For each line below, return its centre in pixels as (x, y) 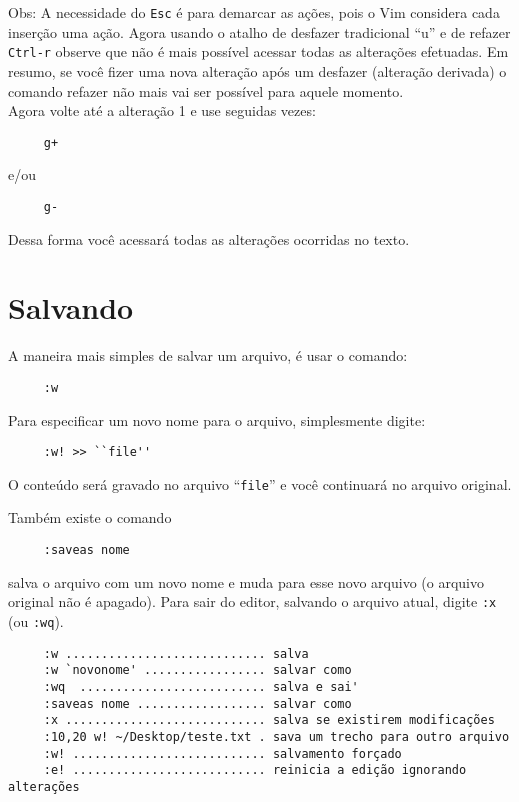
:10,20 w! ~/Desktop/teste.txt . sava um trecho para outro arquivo (276, 736)
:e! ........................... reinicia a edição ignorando (255, 770)
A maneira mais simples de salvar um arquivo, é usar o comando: (208, 355)
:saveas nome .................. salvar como (197, 703)
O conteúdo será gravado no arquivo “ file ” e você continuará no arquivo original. (260, 483)
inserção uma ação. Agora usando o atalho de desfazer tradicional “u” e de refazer (259, 31)
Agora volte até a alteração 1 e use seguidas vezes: (162, 110)
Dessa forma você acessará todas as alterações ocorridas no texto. (209, 238)
